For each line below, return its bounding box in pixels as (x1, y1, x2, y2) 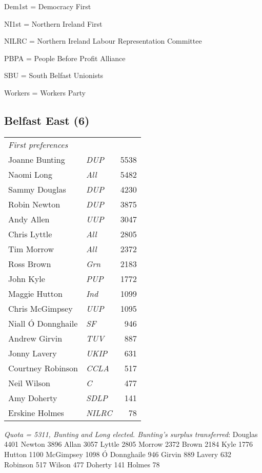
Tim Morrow (8, 242, 54, 255)
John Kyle (8, 272, 45, 285)
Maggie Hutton (8, 287, 63, 299)
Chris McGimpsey (8, 302, 73, 314)
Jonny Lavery (8, 347, 57, 359)
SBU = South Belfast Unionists (4, 70, 104, 81)
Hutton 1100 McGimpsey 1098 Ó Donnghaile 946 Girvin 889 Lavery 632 (4, 448, 231, 459)
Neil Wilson (8, 376, 50, 389)
